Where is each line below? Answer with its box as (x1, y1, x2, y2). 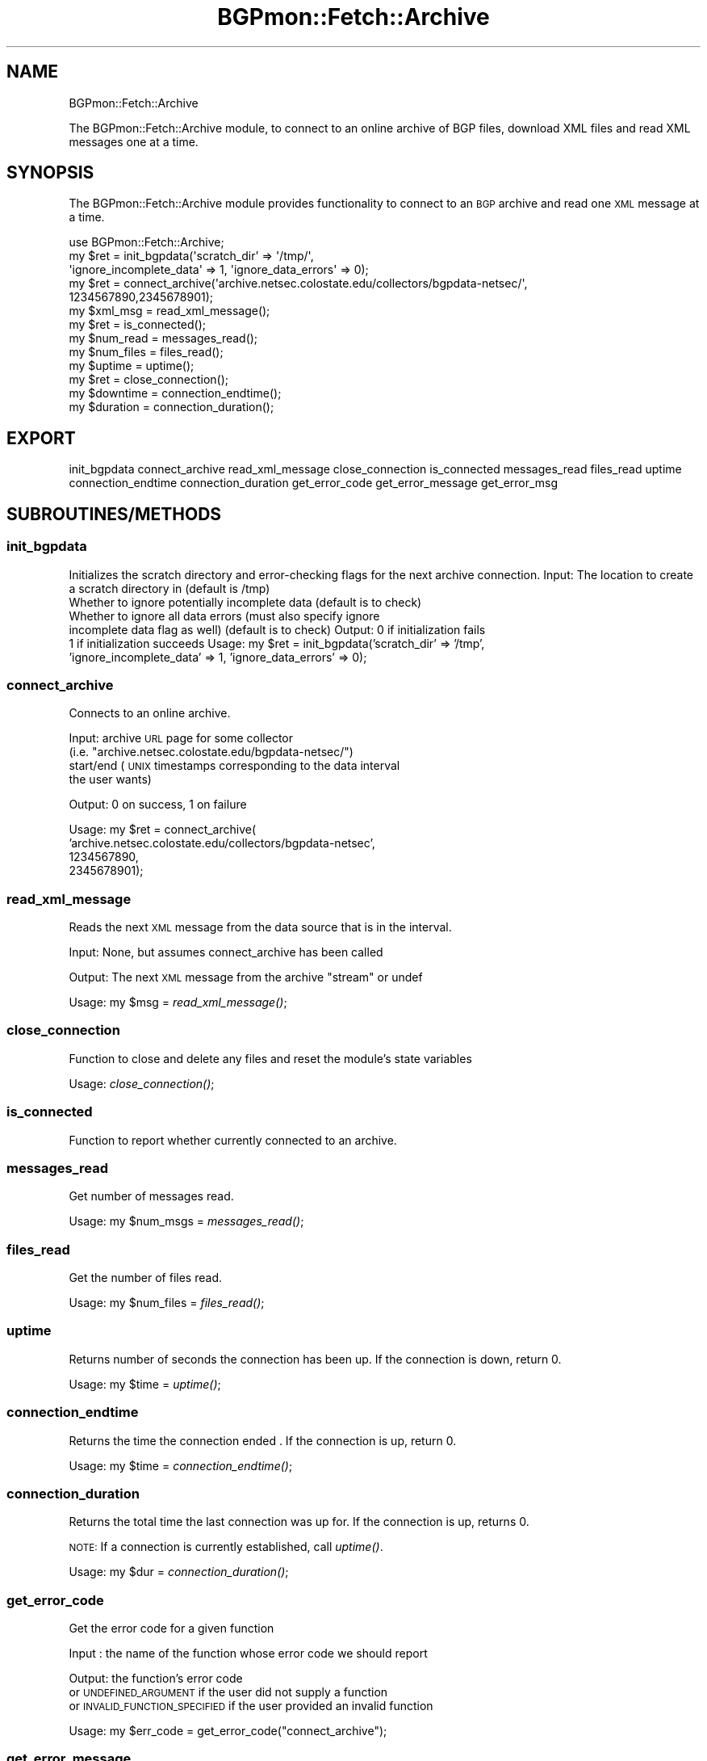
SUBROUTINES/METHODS (6, 503, 222, 524)
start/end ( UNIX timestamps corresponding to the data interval (69, 759, 400, 773)
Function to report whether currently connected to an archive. (69, 1133, 397, 1147)
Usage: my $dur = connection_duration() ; (69, 1565, 289, 1579)
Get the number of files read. (69, 1271, 222, 1284)
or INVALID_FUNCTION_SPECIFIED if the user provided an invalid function (69, 1699, 433, 1713)
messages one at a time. (69, 134, 199, 149)
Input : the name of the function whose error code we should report (69, 1646, 428, 1660)
